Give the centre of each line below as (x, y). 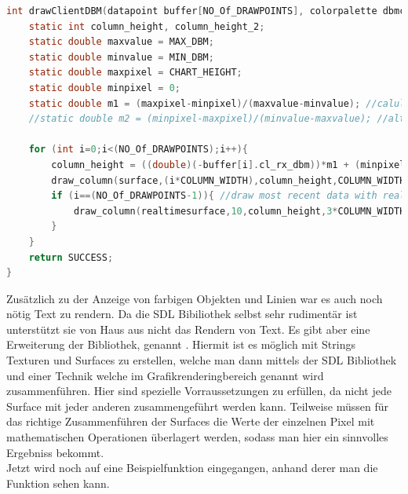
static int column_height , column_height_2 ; (147, 26)
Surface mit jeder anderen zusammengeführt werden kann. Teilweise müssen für (198, 406)
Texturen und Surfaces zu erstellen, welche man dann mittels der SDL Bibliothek (202, 360)
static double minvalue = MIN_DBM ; (121, 57)
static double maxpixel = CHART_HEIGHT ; (135, 73)
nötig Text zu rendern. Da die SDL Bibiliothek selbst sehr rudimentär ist (182, 314)
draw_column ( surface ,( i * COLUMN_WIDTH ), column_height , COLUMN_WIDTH (228, 180)
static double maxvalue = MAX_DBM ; (121, 42)
